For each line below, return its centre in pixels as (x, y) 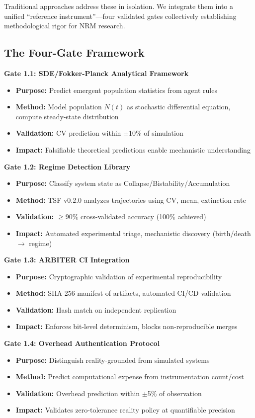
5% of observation (174, 393)
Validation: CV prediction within (68, 133)
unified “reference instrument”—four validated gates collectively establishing (120, 16)
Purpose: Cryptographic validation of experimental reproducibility (119, 276)
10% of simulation (156, 133)
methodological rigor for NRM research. (65, 26)
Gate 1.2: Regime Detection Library (67, 166)
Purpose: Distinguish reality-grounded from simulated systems (113, 360)
